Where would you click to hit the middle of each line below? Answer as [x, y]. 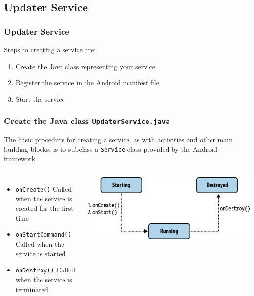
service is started [41, 253]
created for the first [44, 208]
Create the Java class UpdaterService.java [87, 121]
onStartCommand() [43, 235]
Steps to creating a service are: [50, 49]
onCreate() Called [43, 189]
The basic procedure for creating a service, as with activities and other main [118, 139]
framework [20, 159]
